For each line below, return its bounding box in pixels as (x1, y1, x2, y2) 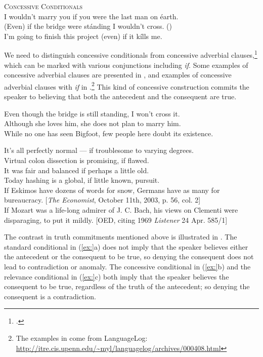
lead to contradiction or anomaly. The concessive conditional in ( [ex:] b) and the (4, 261, 251, 271)
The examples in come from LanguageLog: (16, 332, 148, 343)
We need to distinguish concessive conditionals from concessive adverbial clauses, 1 (4, 48, 257, 60)
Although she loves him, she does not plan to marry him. (4, 118, 181, 129)
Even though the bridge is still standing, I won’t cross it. (4, 108, 180, 118)
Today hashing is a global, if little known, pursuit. (4, 175, 160, 185)
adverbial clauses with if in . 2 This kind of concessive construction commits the (4, 80, 249, 92)
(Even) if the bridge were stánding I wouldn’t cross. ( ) (4, 21, 172, 31)
